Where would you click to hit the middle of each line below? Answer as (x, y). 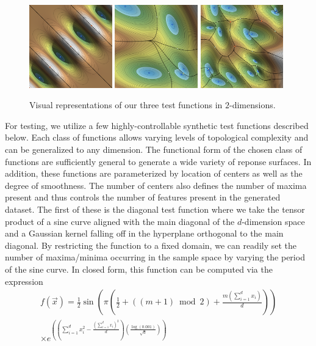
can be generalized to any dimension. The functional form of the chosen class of (154, 149)
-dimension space (273, 221)
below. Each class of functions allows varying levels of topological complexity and (157, 137)
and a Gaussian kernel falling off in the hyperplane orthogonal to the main (144, 233)
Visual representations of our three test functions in (126, 105)
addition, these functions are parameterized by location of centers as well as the (154, 173)
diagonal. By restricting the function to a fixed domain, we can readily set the (151, 245)
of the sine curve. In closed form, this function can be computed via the (139, 269)
